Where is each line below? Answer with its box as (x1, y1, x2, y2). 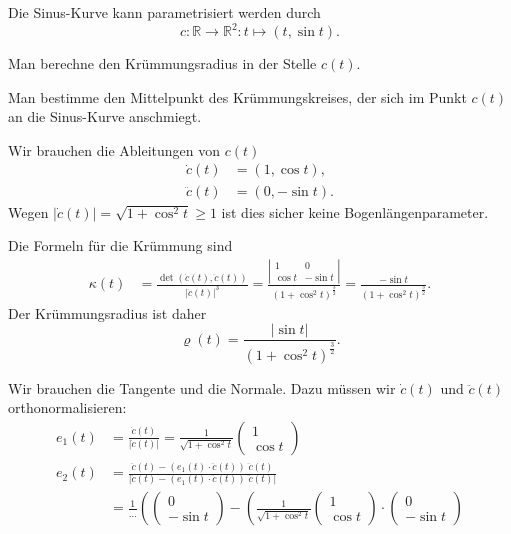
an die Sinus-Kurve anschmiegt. (8, 106, 202, 127)
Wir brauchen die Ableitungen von (8, 139, 221, 160)
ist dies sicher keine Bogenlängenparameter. (221, 201, 489, 222)
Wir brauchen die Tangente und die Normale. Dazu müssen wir (8, 377, 396, 398)
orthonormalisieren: (8, 397, 127, 418)
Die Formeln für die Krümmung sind (8, 235, 233, 256)
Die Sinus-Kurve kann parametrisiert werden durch (8, 2, 321, 22)
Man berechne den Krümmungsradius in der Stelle (8, 53, 317, 74)
